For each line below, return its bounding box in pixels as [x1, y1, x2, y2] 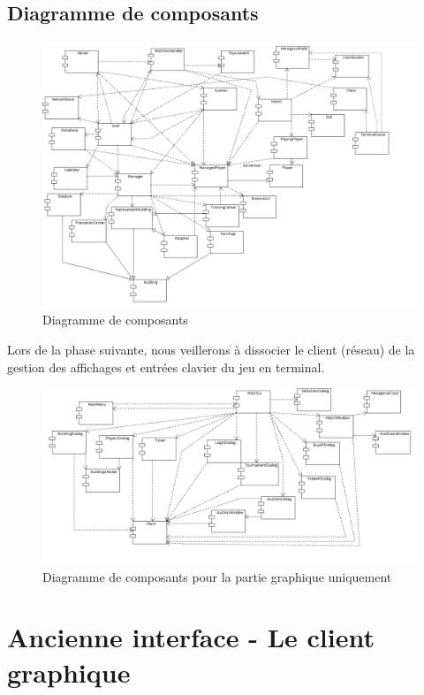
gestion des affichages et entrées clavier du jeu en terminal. [7, 357, 325, 376]
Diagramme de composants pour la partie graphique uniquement [42, 567, 392, 585]
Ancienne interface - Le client [7, 619, 375, 655]
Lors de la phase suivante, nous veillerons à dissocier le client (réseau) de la [7, 340, 415, 358]
